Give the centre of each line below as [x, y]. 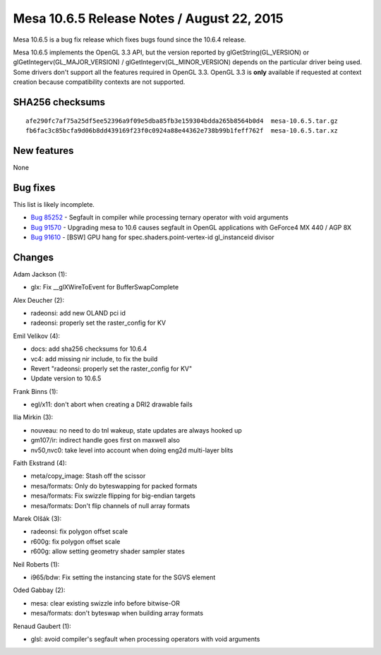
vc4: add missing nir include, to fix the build [94, 359]
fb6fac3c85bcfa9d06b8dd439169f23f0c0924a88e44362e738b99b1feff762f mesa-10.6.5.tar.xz [182, 130]
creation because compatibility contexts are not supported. [99, 82]
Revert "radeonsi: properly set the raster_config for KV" [111, 368]
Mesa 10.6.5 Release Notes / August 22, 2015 [148, 18]
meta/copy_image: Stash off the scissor [88, 476]
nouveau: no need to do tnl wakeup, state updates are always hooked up [137, 430]
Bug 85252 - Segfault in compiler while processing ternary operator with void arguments [159, 217]
